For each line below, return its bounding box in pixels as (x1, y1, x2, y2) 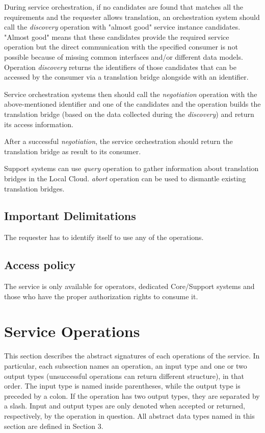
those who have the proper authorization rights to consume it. (4, 291, 198, 301)
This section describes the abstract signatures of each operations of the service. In (4, 350, 260, 361)
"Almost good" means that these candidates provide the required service (4, 31, 229, 42)
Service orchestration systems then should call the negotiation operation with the (4, 88, 257, 99)
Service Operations (4, 321, 140, 342)
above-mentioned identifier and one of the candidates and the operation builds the (4, 99, 261, 109)
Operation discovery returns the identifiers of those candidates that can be (4, 61, 236, 72)
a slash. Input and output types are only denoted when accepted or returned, (4, 400, 245, 411)
